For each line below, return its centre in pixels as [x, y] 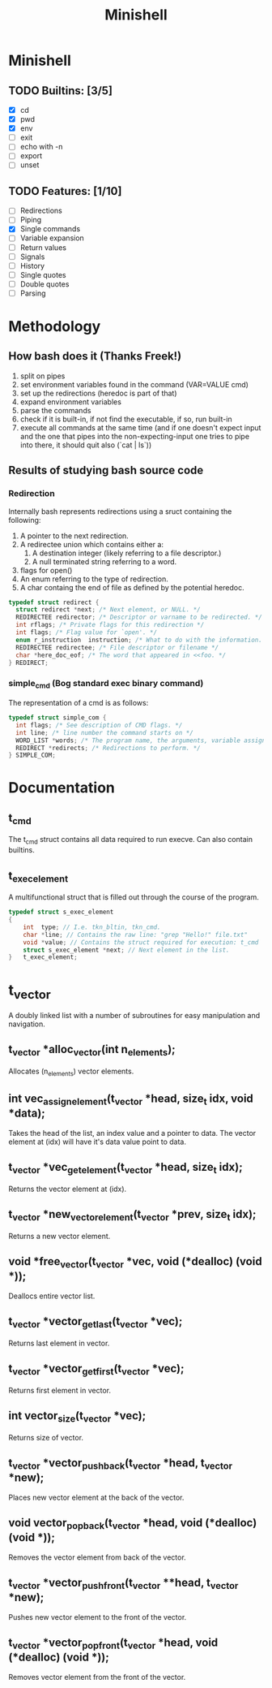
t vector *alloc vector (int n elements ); [92, 1051]
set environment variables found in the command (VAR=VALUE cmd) [134, 384]
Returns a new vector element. [59, 1236]
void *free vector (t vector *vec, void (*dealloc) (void [135, 1263]
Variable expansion [52, 238]
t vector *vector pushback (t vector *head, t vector [121, 1464]
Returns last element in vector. [59, 1343]
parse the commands [55, 410]
